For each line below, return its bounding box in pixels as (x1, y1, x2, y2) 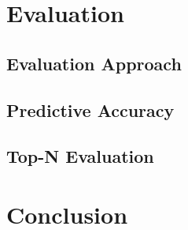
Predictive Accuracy (6, 97, 175, 122)
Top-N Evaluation (6, 144, 154, 168)
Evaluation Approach (6, 51, 182, 75)
